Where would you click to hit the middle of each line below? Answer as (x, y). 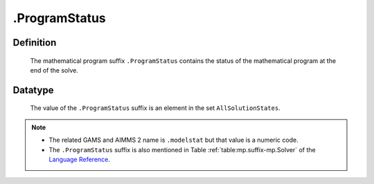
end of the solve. (54, 70)
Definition (35, 43)
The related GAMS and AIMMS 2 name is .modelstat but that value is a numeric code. (173, 140)
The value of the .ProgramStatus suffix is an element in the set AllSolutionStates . (155, 108)
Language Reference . (80, 159)
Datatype (33, 90)
